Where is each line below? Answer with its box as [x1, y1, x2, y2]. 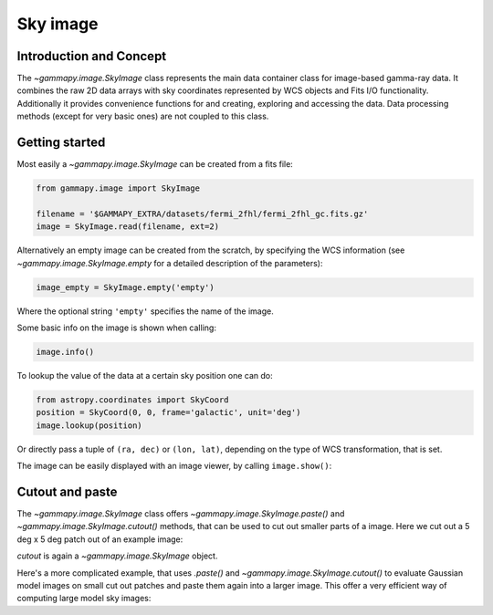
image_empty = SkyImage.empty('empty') [36, 282, 215, 292]
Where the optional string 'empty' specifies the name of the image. [16, 306, 274, 317]
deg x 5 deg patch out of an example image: [16, 534, 184, 545]
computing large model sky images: [16, 593, 152, 604]
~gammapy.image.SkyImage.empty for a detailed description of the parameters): [16, 257, 323, 268]
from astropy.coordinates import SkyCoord [36, 394, 229, 405]
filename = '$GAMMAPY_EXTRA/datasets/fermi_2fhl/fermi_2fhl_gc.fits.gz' [36, 208, 369, 219]
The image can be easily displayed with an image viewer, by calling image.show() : [16, 461, 332, 472]
